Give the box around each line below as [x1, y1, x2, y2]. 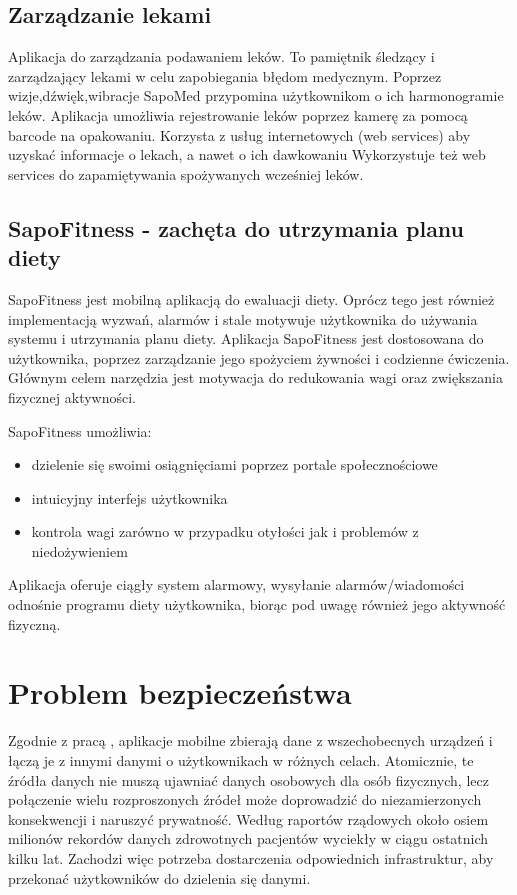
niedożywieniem [31, 540, 128, 561]
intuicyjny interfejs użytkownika [31, 487, 228, 508]
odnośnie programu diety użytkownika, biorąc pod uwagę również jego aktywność [8, 594, 506, 615]
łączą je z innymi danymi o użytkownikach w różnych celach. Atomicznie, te [8, 749, 474, 770]
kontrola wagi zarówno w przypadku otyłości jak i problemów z [31, 521, 419, 542]
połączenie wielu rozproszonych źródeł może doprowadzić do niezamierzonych [8, 789, 482, 810]
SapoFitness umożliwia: [8, 420, 152, 441]
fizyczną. [8, 613, 61, 634]
